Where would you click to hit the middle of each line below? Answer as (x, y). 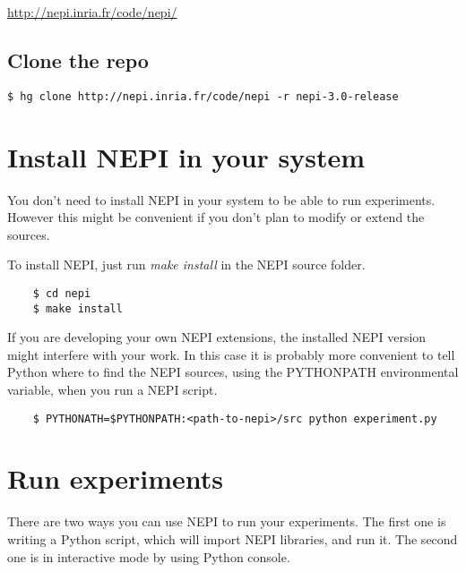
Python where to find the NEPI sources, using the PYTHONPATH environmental (233, 372)
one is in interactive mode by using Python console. (149, 556)
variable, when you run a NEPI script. (112, 390)
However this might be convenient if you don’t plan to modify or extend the (216, 217)
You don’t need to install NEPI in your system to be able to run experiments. (221, 199)
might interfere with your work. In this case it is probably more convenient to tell (231, 354)
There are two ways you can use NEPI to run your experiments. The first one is (227, 521)
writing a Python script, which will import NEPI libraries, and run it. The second (233, 539)
